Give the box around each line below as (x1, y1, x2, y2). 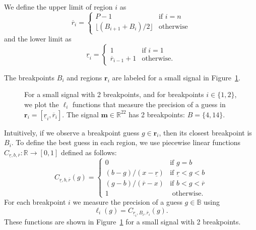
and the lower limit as (4, 33, 72, 44)
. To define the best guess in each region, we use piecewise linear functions (11, 137, 241, 148)
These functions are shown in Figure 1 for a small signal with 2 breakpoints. (4, 216, 241, 226)
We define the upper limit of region (4, 2, 113, 12)
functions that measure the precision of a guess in (72, 99, 226, 109)
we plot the (24, 99, 59, 109)
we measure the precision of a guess (73, 197, 182, 207)
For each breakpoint (4, 197, 66, 207)
